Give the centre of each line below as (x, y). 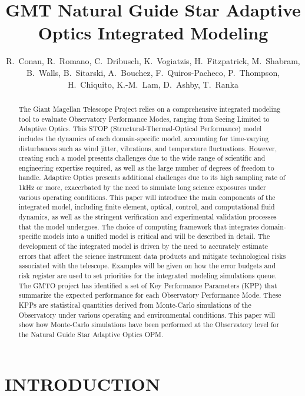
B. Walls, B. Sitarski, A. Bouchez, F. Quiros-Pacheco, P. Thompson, (153, 72)
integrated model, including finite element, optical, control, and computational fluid (147, 207)
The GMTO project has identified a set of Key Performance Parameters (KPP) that (148, 285)
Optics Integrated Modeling (153, 33)
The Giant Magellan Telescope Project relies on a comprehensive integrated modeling (150, 109)
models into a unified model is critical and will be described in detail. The (157, 236)
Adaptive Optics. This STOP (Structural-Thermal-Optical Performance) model (140, 129)
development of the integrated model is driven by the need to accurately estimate (143, 246)
